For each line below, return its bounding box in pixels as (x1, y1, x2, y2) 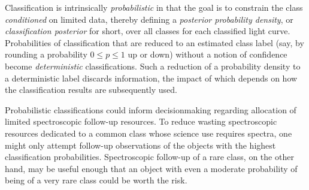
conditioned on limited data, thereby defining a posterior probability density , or (5, 13, 293, 25)
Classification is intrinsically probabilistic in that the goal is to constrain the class (5, 1, 303, 13)
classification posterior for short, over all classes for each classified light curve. (5, 25, 290, 37)
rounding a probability (5, 48, 87, 61)
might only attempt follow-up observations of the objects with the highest (5, 138, 276, 151)
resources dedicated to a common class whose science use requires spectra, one (5, 126, 292, 139)
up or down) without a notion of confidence (128, 48, 287, 61)
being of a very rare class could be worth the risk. (5, 174, 187, 186)
